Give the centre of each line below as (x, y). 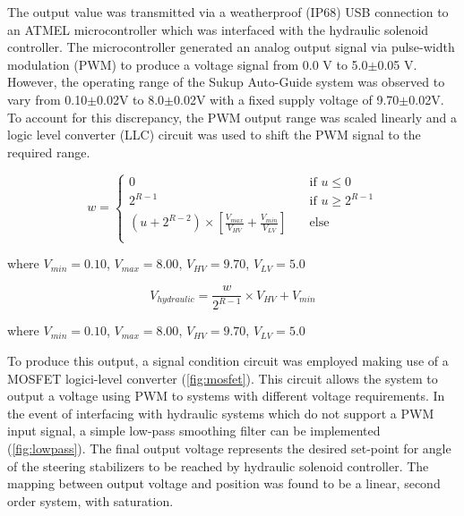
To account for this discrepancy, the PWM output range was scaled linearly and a (232, 117)
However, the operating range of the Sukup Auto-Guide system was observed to (226, 82)
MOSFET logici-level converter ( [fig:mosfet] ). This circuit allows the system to (223, 378)
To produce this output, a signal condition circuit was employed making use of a (228, 361)
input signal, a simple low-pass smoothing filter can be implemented (194, 431)
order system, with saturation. (90, 500)
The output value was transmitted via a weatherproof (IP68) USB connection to (228, 12)
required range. (49, 152)
